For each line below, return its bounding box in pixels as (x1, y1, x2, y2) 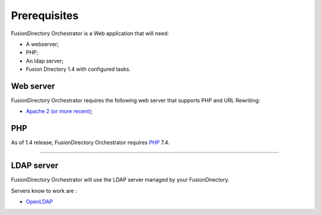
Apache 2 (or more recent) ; (26, 108, 93, 115)
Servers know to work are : (11, 187, 77, 194)
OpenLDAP (26, 198, 53, 205)
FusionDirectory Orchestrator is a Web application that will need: (11, 30, 169, 37)
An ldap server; (26, 57, 64, 64)
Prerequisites (11, 9, 79, 22)
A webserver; (26, 40, 59, 48)
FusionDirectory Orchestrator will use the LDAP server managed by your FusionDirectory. (11, 176, 229, 183)
